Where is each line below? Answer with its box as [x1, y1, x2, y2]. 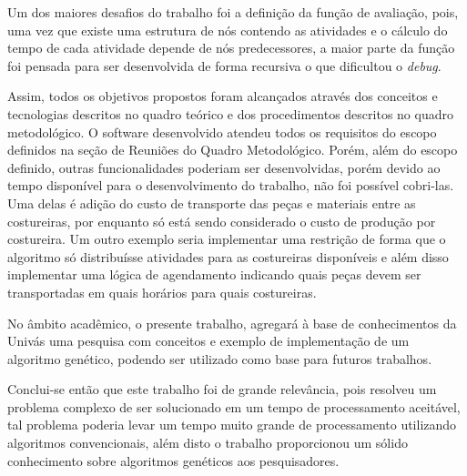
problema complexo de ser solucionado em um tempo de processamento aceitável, [7, 397, 461, 416]
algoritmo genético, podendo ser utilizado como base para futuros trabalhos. [7, 349, 432, 368]
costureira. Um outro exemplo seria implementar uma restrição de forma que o [7, 229, 446, 248]
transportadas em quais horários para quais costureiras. [7, 282, 317, 301]
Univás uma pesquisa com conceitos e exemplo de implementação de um [7, 331, 410, 350]
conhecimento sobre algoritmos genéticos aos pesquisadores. [7, 451, 340, 470]
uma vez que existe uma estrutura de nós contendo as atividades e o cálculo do [7, 20, 448, 39]
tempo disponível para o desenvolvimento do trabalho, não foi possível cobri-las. [7, 176, 454, 195]
